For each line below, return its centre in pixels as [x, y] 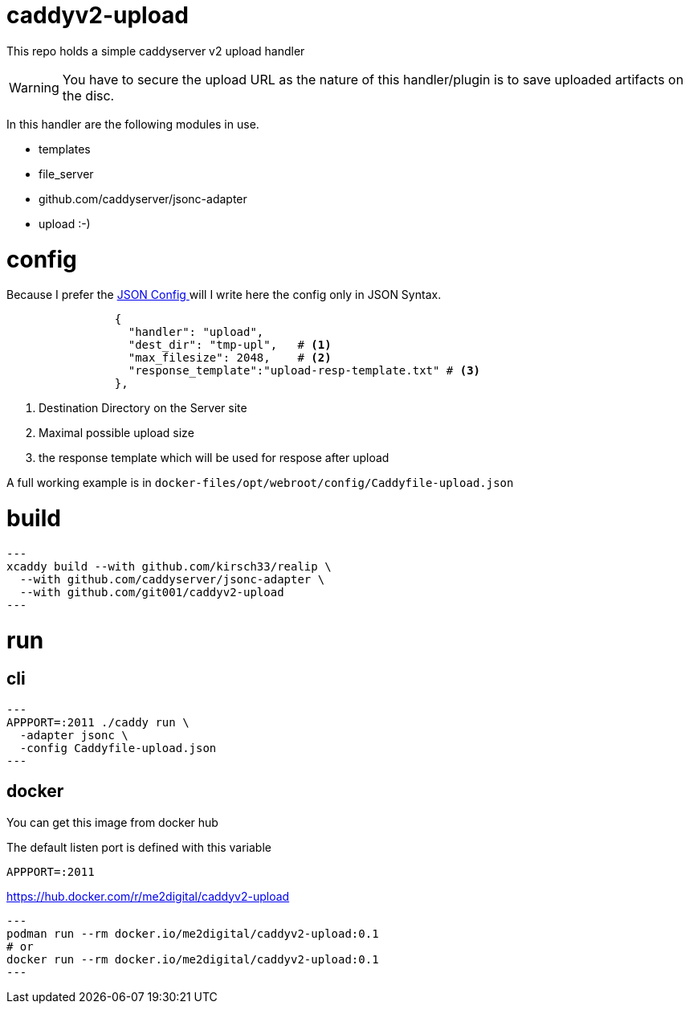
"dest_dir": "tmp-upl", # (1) [230, 345]
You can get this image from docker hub [112, 822]
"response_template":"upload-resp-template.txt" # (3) [304, 371]
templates [65, 149]
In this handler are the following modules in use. [133, 124]
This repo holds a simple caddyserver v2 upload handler [156, 51]
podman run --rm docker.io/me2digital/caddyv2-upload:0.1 [193, 933]
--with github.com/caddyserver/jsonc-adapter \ [172, 579]
